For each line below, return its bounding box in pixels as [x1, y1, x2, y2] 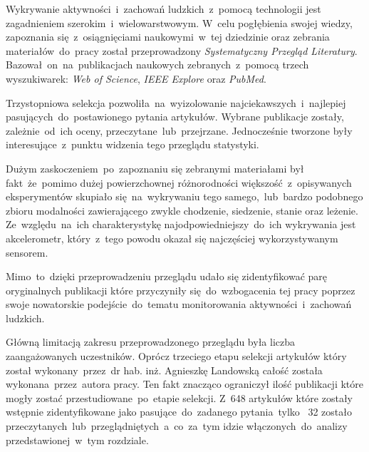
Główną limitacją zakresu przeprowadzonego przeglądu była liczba [6, 334, 296, 349]
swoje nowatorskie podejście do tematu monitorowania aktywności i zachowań [6, 297, 352, 312]
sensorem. [6, 245, 48, 260]
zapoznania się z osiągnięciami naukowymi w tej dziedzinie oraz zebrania [6, 29, 330, 44]
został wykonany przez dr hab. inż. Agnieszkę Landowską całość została [6, 362, 323, 377]
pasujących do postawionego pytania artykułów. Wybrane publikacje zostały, [6, 109, 344, 124]
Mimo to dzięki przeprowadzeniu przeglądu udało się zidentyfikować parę [6, 269, 327, 284]
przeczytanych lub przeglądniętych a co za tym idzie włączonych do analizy [6, 418, 348, 433]
